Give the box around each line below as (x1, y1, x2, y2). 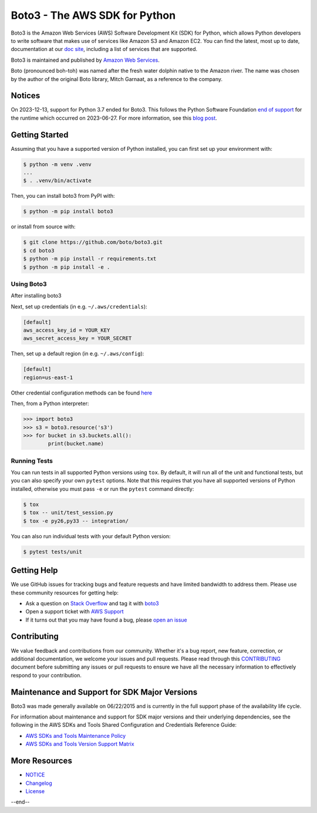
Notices (11, 91, 41, 101)
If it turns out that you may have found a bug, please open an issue (25, 616, 187, 623)
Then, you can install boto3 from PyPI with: (11, 193, 115, 200)
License (25, 787, 45, 795)
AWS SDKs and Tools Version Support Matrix (25, 740, 134, 748)
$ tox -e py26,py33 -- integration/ (23, 517, 129, 524)
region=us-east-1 (23, 374, 73, 381)
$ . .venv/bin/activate (23, 177, 92, 184)
